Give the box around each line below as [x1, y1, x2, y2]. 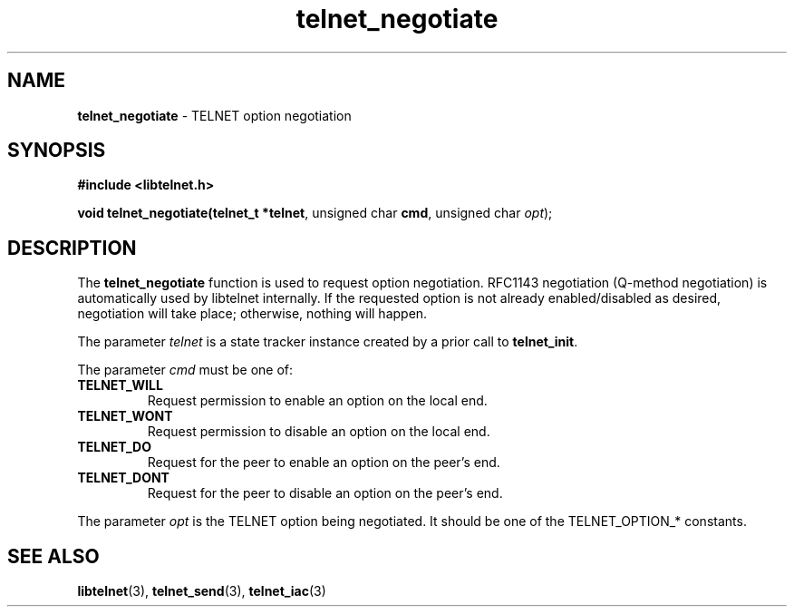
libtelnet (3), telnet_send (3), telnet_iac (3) [77, 583, 326, 599]
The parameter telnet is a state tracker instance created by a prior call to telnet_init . [77, 334, 578, 350]
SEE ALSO [7, 544, 100, 568]
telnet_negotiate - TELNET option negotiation [77, 107, 352, 123]
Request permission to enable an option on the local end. [147, 393, 488, 409]
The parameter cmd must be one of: [77, 362, 294, 378]
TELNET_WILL [77, 377, 163, 394]
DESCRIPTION [7, 236, 137, 259]
